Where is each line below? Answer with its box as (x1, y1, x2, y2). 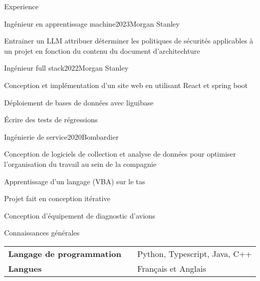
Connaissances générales (4, 227, 80, 238)
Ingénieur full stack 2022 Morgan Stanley (4, 62, 128, 73)
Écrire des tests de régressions (4, 114, 98, 125)
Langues (8, 262, 42, 274)
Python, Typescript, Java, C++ (137, 247, 252, 260)
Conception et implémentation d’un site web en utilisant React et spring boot (4, 79, 248, 90)
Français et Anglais (137, 262, 206, 274)
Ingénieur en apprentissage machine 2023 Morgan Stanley (4, 18, 180, 29)
